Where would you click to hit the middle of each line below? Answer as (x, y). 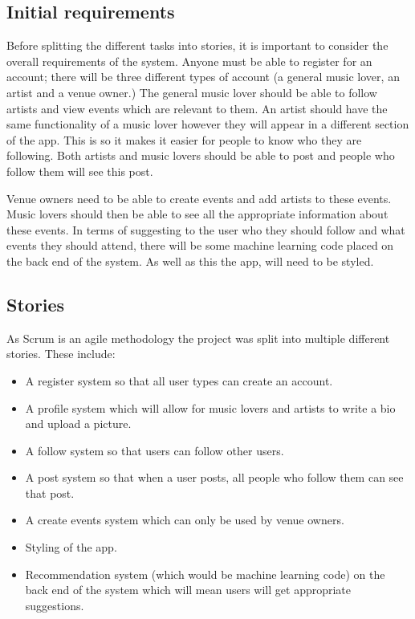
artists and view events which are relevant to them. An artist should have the (197, 108)
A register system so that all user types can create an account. (179, 380)
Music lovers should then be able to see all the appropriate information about (197, 214)
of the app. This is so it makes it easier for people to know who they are (184, 139)
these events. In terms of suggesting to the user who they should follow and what (206, 229)
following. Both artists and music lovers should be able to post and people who (201, 155)
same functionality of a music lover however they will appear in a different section (208, 124)
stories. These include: (61, 354)
